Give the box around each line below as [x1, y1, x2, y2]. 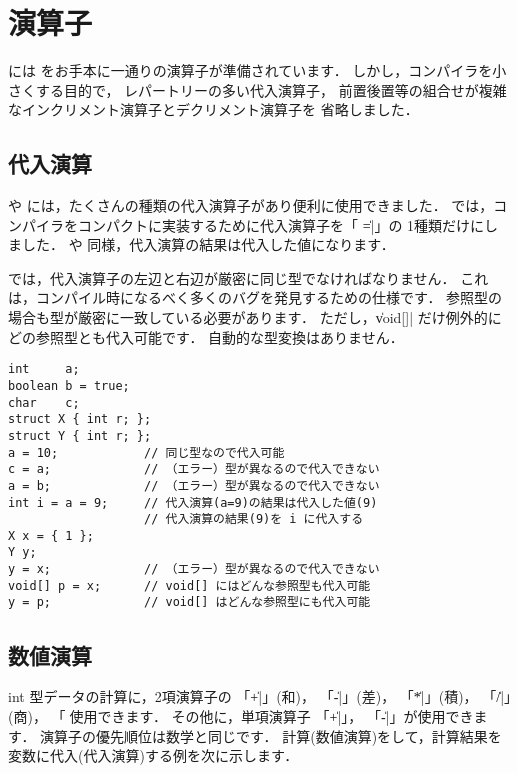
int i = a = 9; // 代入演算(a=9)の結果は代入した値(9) [8, 495, 378, 510]
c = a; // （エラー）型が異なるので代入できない [8, 462, 380, 477]
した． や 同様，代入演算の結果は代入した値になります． [21, 234, 395, 255]
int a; [8, 362, 80, 377]
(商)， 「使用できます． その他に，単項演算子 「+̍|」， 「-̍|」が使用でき [8, 705, 474, 726]
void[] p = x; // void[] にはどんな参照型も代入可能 [8, 578, 371, 593]
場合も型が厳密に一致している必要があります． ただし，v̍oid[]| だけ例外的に [8, 307, 502, 328]
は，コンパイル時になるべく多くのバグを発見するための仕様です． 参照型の [8, 287, 503, 308]
